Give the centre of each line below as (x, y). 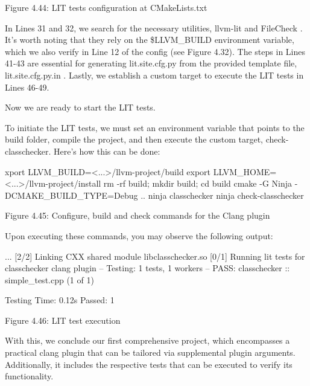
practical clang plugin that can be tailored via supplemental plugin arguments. (150, 352)
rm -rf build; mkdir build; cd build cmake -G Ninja (198, 183)
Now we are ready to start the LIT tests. (80, 107)
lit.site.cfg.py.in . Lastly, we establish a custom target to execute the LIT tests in (154, 75)
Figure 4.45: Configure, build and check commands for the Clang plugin (138, 215)
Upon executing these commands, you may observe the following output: (139, 235)
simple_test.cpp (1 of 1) (49, 279)
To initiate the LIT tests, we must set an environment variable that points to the (155, 127)
